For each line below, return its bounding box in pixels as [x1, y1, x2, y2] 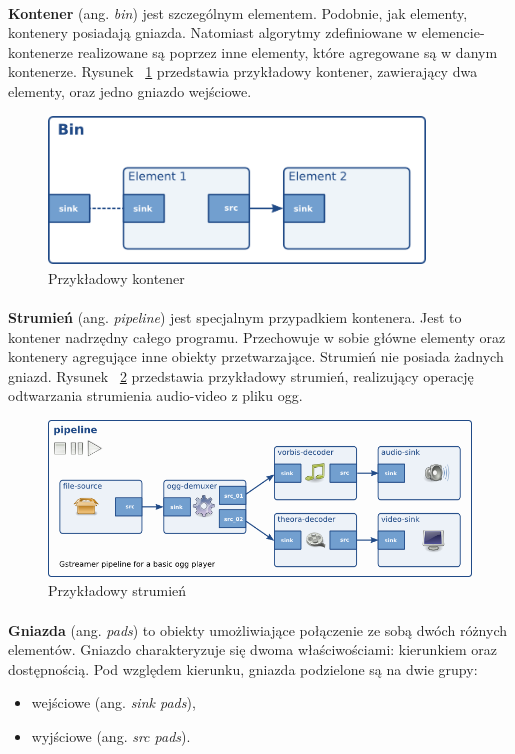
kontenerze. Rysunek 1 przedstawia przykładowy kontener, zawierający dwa [8, 61, 478, 82]
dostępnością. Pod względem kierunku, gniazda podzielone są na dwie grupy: [8, 658, 478, 679]
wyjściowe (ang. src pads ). [31, 726, 191, 747]
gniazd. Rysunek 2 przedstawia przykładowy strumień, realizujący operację [8, 365, 474, 386]
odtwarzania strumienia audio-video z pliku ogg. [8, 385, 303, 406]
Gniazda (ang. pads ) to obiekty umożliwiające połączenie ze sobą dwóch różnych [8, 619, 507, 640]
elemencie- [421, 22, 485, 43]
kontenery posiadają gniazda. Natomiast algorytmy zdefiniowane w [8, 22, 417, 43]
